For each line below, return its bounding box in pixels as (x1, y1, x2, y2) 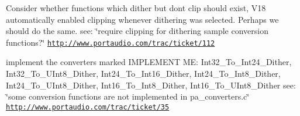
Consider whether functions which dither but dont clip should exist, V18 (6, 2, 266, 13)
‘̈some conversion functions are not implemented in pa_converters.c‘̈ (6, 90, 250, 103)
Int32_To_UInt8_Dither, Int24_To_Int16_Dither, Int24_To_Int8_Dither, (6, 67, 281, 80)
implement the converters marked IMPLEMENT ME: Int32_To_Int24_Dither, (6, 56, 292, 68)
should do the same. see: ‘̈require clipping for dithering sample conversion (6, 25, 268, 37)
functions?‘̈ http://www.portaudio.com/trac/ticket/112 (6, 36, 215, 48)
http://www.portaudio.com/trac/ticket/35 (6, 103, 170, 111)
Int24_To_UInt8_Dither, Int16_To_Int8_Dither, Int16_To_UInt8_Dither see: (6, 79, 296, 91)
